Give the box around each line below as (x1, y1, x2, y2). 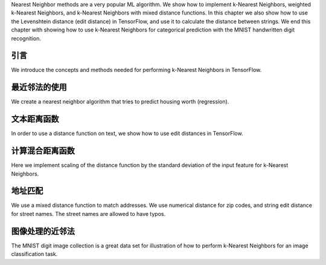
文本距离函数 (11, 114, 59, 124)
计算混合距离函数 (11, 146, 75, 156)
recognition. (11, 34, 42, 42)
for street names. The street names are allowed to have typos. (11, 210, 166, 217)
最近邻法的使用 (11, 82, 67, 93)
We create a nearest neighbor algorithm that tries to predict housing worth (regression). (11, 98, 229, 105)
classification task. (11, 250, 58, 258)
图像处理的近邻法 (11, 226, 75, 236)
